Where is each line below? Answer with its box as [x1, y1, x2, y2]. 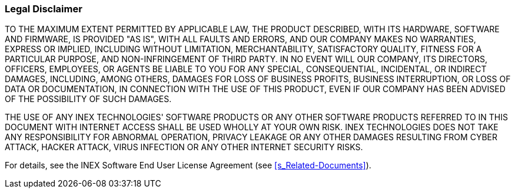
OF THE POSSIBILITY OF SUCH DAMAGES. [5, 94, 172, 104]
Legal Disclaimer [5, 3, 82, 15]
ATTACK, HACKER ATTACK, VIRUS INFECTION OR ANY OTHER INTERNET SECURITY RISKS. [5, 142, 363, 153]
